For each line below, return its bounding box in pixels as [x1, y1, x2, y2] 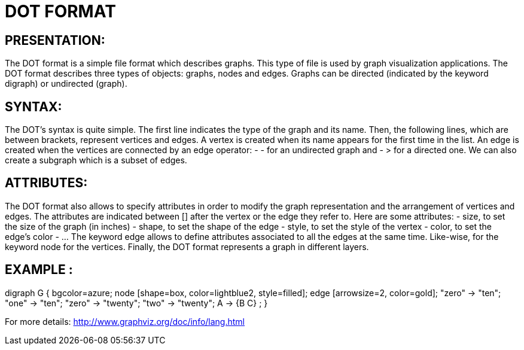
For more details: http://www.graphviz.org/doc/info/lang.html [5, 316, 245, 327]
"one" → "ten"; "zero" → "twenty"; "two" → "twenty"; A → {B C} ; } [5, 297, 268, 308]
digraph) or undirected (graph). [5, 78, 127, 89]
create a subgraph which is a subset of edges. [5, 155, 187, 166]
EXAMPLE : [5, 262, 73, 278]
